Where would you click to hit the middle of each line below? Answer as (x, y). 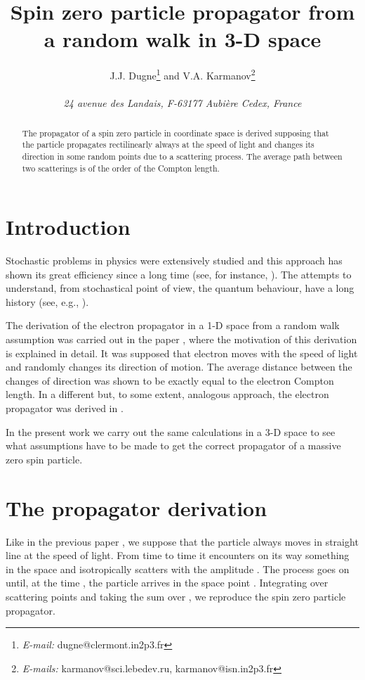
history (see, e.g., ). (47, 301)
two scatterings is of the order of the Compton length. (121, 168)
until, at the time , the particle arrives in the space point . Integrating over (167, 583)
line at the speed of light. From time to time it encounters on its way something (178, 555)
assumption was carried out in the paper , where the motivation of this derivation (181, 339)
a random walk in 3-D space (182, 39)
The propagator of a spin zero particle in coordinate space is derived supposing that (175, 133)
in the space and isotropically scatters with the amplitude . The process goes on (178, 569)
